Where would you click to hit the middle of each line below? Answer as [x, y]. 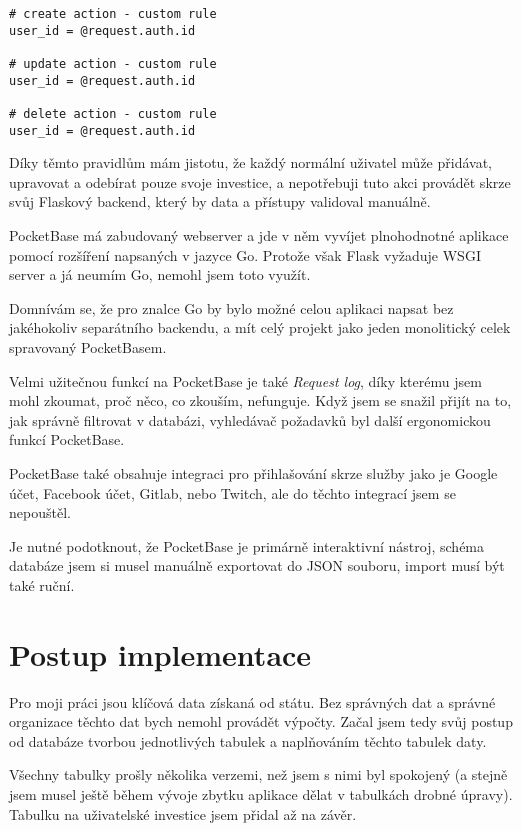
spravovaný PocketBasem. [88, 347]
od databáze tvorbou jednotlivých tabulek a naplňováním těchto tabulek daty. [248, 740]
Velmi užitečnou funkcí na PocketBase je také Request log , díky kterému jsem [245, 380]
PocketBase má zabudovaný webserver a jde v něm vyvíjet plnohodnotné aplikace [259, 235]
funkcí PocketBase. [67, 439]
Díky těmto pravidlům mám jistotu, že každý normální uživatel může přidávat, [250, 162]
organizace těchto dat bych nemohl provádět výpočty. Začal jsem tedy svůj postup [261, 721]
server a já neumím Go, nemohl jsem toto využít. [160, 274]
